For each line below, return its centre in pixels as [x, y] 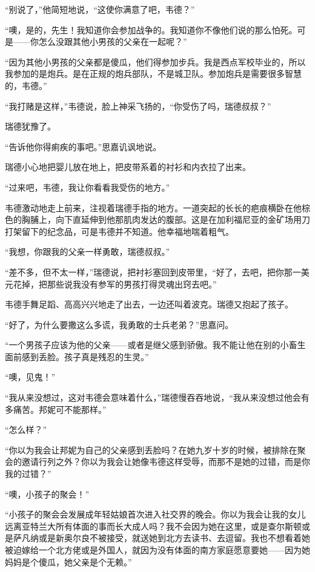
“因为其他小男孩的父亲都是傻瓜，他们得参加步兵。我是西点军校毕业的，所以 [155, 61]
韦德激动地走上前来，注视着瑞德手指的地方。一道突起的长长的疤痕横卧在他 [153, 207]
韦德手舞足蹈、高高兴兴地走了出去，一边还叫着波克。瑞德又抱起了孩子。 [149, 304]
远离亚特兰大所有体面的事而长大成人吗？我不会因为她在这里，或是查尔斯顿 [153, 526]
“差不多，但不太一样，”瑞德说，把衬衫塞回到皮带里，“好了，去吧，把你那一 [153, 271]
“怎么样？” [26, 429]
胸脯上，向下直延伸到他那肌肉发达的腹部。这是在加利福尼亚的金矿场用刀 [166, 219]
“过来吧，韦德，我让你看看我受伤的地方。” [88, 187]
